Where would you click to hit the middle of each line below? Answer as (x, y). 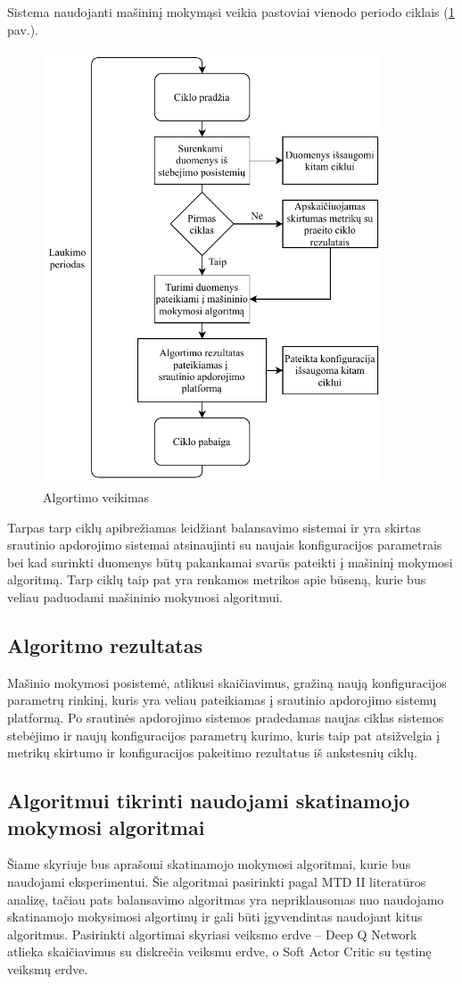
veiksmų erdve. (48, 969)
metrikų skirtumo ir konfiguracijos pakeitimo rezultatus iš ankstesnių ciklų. (212, 752)
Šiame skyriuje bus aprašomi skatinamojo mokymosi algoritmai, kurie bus (209, 864)
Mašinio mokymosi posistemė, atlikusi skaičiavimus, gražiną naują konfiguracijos (227, 682)
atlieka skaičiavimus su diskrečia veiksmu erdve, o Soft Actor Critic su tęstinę (219, 951)
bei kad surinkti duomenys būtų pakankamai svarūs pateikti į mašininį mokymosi (230, 562)
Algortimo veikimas (96, 497)
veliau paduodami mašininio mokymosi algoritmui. (145, 597)
